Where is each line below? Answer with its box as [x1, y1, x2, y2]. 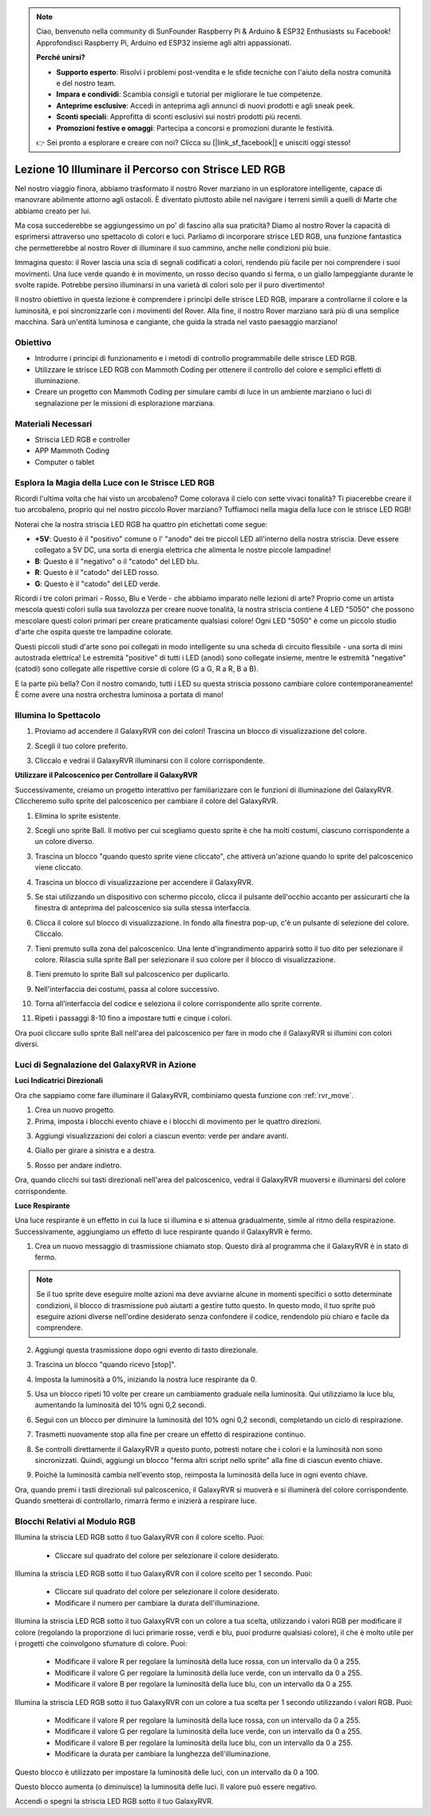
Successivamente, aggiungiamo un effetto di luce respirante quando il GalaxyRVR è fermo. [14, 1227, 313, 1236]
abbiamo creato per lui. [14, 206, 91, 216]
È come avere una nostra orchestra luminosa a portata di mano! [14, 690, 223, 700]
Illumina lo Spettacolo [14, 709, 101, 720]
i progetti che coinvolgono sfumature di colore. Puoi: [14, 1638, 188, 1648]
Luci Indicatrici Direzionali [14, 1076, 103, 1085]
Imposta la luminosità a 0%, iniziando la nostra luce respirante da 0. [34, 1374, 257, 1384]
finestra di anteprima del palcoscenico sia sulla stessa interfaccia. [34, 903, 251, 913]
